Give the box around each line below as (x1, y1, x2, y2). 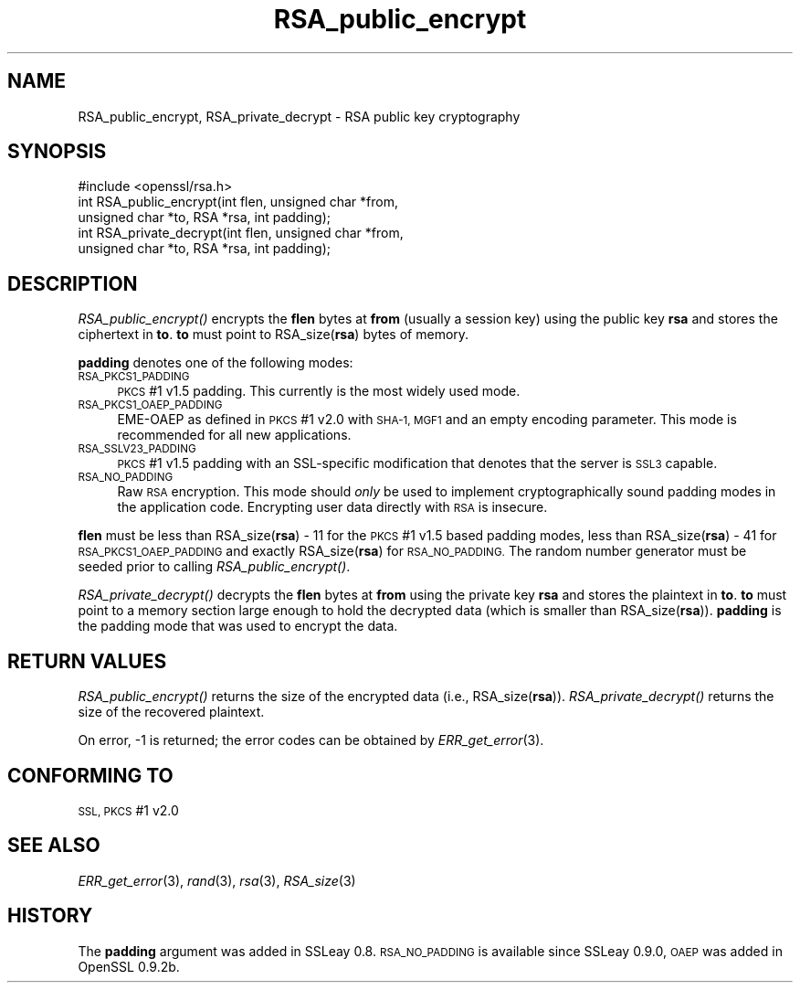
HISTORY (7, 904, 93, 928)
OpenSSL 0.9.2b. (78, 958, 180, 974)
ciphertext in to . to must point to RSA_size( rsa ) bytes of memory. (78, 326, 469, 343)
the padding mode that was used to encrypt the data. (78, 618, 398, 634)
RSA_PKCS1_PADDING (78, 370, 190, 384)
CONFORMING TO (7, 763, 174, 787)
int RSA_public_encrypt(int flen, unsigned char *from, (78, 194, 398, 210)
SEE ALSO (7, 834, 100, 857)
